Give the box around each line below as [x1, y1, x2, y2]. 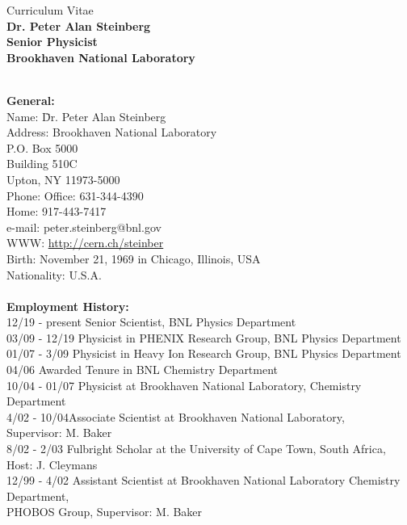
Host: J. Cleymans [6, 456, 98, 472]
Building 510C [6, 155, 78, 172]
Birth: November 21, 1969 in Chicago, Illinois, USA [6, 250, 261, 267]
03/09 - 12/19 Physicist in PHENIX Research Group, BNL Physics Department [6, 329, 401, 346]
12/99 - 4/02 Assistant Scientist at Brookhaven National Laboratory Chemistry [6, 472, 401, 489]
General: [6, 91, 55, 108]
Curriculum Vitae [6, 2, 94, 18]
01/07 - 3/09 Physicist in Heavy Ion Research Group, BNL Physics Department [6, 345, 401, 362]
